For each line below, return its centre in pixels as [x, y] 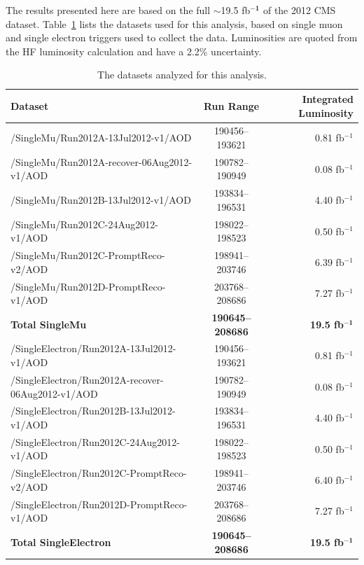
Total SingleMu [49, 324]
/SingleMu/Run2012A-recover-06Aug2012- [101, 161]
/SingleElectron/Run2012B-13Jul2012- [93, 411]
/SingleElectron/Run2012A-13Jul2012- [93, 348]
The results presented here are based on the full [108, 10]
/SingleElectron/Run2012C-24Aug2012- [95, 441]
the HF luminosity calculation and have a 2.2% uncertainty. [134, 51]
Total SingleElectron [61, 542]
